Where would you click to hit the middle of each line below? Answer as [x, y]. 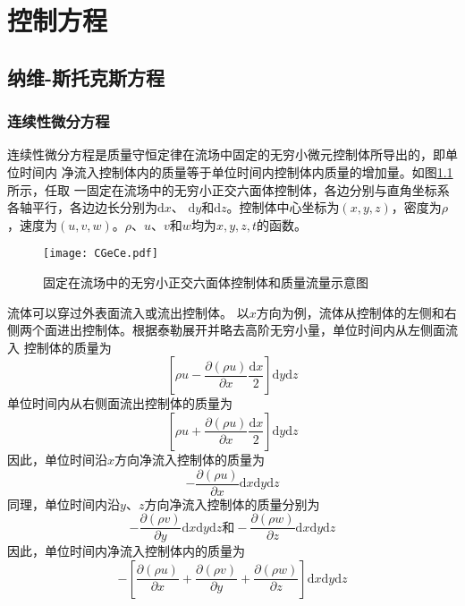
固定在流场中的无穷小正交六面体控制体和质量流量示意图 [206, 282]
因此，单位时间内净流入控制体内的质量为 [126, 551]
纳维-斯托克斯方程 [86, 77]
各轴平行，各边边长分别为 [82, 207]
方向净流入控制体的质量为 [190, 459]
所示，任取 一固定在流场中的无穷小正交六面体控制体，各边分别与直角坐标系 [228, 189]
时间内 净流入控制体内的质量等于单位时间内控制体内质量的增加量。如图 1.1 [236, 171]
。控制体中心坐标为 [283, 207]
